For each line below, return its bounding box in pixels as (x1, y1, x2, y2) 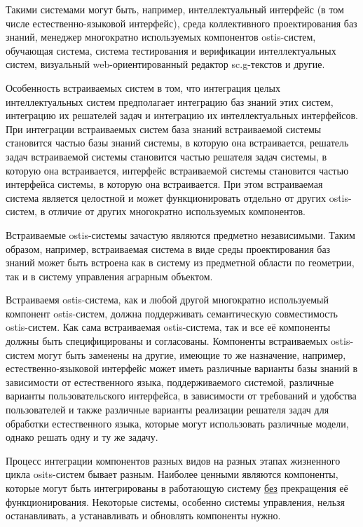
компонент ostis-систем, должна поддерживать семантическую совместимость (6, 306, 338, 320)
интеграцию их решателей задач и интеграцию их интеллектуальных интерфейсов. (6, 108, 358, 123)
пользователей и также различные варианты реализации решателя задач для (6, 402, 329, 417)
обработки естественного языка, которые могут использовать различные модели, (6, 416, 349, 430)
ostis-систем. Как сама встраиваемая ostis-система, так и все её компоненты (6, 320, 331, 334)
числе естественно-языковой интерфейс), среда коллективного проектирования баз (6, 15, 357, 30)
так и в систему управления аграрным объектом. (6, 268, 213, 283)
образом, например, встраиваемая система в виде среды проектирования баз (6, 241, 331, 256)
